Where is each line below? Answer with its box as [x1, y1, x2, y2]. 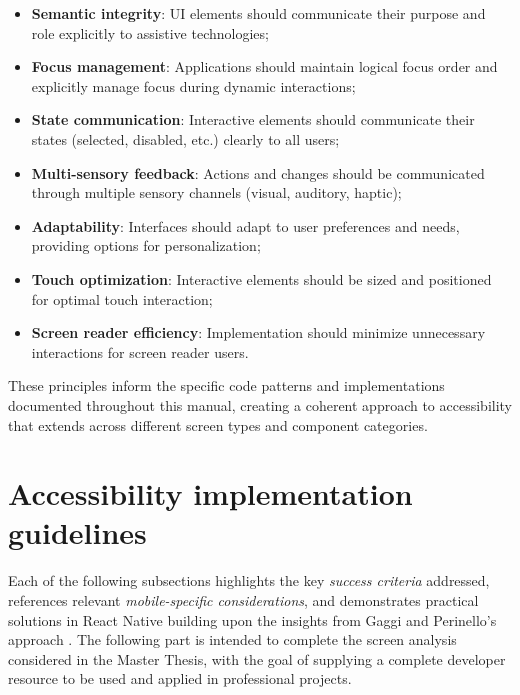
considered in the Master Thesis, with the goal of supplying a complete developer [8, 648, 506, 669]
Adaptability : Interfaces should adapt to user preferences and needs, [31, 215, 460, 236]
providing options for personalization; [31, 235, 261, 256]
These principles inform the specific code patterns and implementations [8, 375, 445, 396]
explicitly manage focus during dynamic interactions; [31, 75, 356, 96]
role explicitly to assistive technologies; [31, 22, 269, 43]
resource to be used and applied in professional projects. [8, 668, 352, 689]
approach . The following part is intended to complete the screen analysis [8, 629, 457, 650]
